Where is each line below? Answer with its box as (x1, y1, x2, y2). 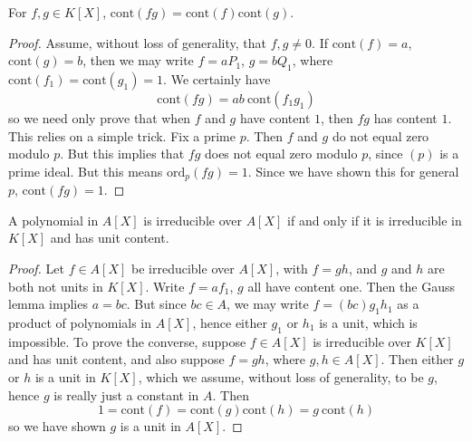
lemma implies (8, 294, 88, 313)
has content (373, 108, 438, 127)
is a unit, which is (319, 312, 418, 331)
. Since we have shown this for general (247, 161, 459, 180)
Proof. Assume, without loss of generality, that (8, 33, 266, 52)
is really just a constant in (53, 385, 199, 404)
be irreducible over (131, 259, 235, 277)
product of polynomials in (8, 312, 152, 331)
